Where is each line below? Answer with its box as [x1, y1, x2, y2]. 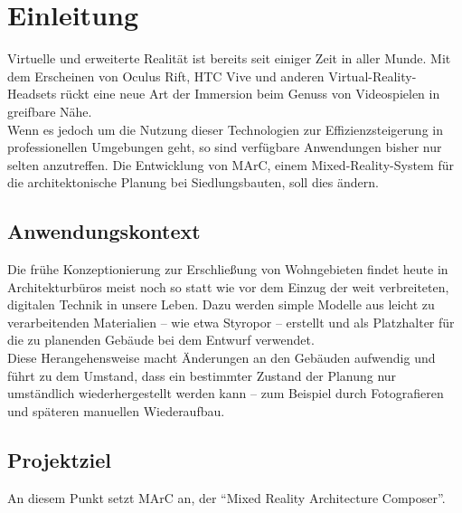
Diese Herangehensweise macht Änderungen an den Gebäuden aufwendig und [7, 348, 436, 367]
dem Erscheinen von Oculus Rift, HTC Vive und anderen [7, 66, 325, 85]
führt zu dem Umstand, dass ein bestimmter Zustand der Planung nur [7, 366, 397, 385]
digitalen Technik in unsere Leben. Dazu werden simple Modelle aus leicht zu [7, 295, 435, 314]
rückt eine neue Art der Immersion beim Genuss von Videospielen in [60, 84, 440, 103]
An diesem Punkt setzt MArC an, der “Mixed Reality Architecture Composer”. [7, 488, 446, 507]
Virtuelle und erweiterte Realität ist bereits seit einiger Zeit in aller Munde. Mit [7, 49, 451, 68]
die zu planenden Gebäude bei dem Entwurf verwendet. [7, 330, 315, 349]
